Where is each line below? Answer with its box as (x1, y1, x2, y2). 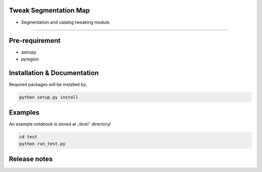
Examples (9, 109, 40, 117)
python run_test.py (19, 141, 65, 146)
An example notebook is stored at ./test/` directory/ (9, 121, 111, 127)
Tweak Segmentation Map (9, 6, 90, 14)
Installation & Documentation (9, 69, 99, 77)
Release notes (9, 155, 53, 163)
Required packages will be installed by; (9, 81, 87, 87)
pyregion (21, 56, 39, 62)
